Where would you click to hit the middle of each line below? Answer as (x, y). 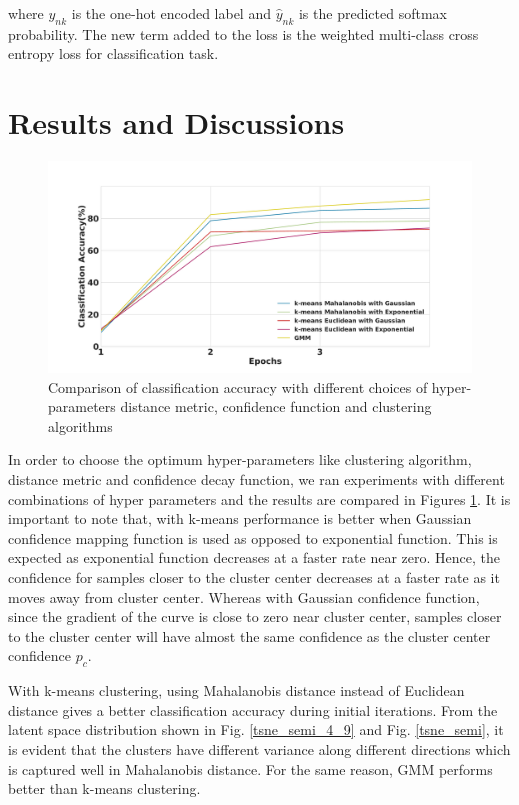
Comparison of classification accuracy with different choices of (238, 386)
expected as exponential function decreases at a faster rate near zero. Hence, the (254, 557)
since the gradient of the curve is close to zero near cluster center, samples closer (255, 616)
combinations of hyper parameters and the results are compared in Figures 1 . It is (259, 498)
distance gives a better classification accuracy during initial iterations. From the (253, 709)
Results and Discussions (176, 122)
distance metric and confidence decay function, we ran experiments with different (256, 479)
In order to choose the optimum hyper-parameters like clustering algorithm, (240, 459)
